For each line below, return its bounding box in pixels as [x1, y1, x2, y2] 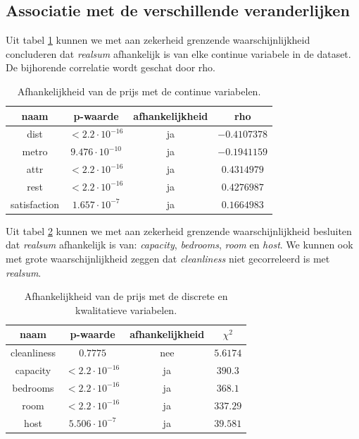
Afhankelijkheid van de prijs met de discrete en [24, 289, 228, 303]
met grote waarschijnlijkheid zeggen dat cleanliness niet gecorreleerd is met [6, 251, 330, 266]
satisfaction [11, 196, 59, 211]
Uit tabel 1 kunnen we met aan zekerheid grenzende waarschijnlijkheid [6, 32, 310, 47]
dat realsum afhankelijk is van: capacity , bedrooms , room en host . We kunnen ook [6, 237, 353, 252]
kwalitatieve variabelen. [75, 302, 177, 317]
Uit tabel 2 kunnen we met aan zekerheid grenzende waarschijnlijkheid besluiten [6, 223, 352, 238]
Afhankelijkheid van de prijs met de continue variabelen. [17, 83, 261, 98]
